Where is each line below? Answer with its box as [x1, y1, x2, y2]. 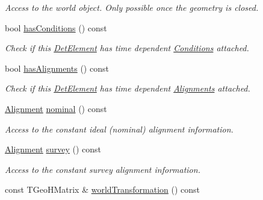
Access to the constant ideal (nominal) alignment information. [5, 122, 234, 135]
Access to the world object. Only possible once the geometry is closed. [5, 1, 259, 13]
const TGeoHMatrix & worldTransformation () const [5, 183, 200, 196]
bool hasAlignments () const [5, 61, 109, 74]
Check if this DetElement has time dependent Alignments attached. [5, 82, 250, 95]
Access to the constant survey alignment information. [5, 163, 200, 175]
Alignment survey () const [5, 143, 102, 155]
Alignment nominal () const [5, 102, 107, 114]
